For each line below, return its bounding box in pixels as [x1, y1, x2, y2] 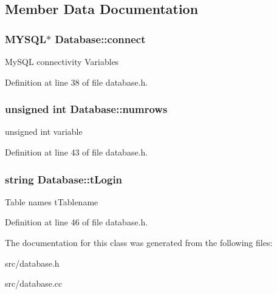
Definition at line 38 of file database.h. [5, 75, 148, 88]
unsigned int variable [5, 125, 83, 138]
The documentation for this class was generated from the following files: [5, 236, 273, 248]
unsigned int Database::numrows [5, 101, 168, 117]
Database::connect [55, 31, 146, 46]
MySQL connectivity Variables [5, 55, 119, 67]
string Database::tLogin [5, 171, 123, 186]
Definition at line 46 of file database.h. [5, 216, 148, 228]
